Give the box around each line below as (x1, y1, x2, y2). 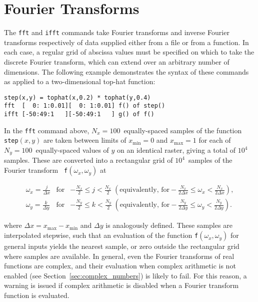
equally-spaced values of (35, 145, 109, 155)
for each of (198, 135, 231, 145)
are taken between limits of (43, 135, 126, 145)
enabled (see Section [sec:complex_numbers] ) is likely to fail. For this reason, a (4, 270, 247, 280)
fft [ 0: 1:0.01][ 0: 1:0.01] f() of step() (4, 102, 165, 110)
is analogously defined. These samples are (105, 220, 232, 230)
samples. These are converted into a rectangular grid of (4, 155, 173, 165)
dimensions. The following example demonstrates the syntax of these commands (4, 66, 249, 77)
